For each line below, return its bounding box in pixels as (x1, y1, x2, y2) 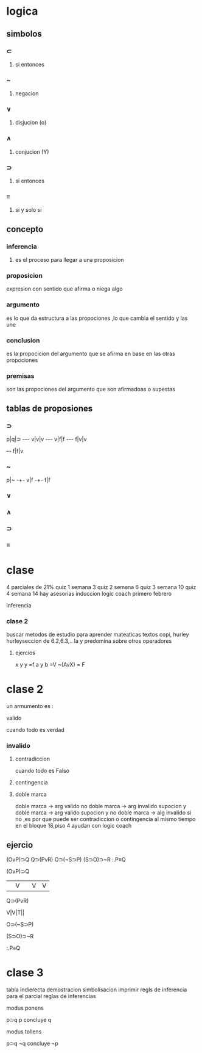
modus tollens (6, 1028, 42, 1035)
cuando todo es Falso (15, 767, 70, 775)
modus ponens (6, 1004, 44, 1011)
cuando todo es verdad (6, 726, 65, 734)
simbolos (6, 29, 43, 39)
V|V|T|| (6, 909, 24, 916)
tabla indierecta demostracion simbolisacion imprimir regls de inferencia (6, 986, 187, 993)
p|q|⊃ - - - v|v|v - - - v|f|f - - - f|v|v (6, 435, 87, 443)
